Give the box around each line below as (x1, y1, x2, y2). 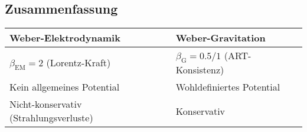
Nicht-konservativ (9, 97, 82, 111)
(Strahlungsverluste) (9, 111, 93, 125)
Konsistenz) (175, 63, 224, 77)
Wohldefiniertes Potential (175, 80, 280, 94)
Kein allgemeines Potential (9, 80, 120, 94)
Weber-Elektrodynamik (9, 31, 120, 45)
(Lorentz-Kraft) (46, 55, 111, 69)
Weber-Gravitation (175, 31, 266, 45)
